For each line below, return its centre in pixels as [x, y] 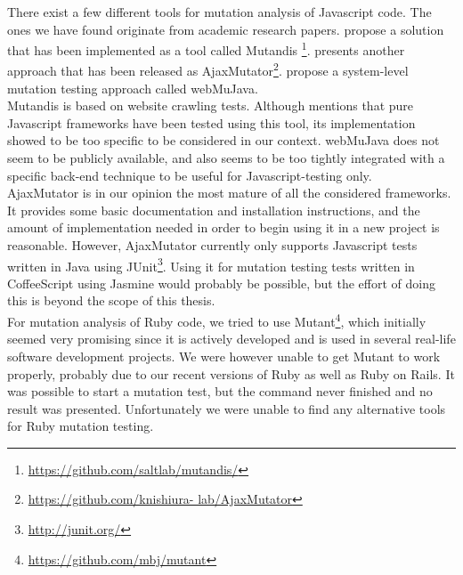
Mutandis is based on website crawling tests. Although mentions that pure [211, 105]
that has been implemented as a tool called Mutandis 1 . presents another [206, 49]
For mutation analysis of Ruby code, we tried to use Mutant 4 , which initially [217, 320]
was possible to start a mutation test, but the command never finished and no [220, 391]
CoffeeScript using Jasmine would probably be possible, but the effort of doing [221, 283]
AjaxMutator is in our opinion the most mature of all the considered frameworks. [229, 193]
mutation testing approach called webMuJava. [133, 88]
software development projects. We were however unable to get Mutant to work [224, 356]
